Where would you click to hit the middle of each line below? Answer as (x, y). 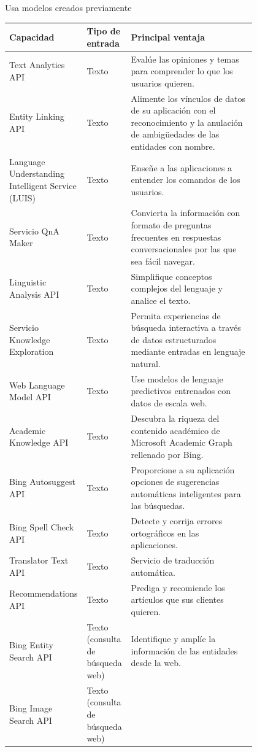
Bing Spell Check (42, 526)
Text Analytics (37, 65)
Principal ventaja (168, 37)
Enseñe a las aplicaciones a (182, 167)
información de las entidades (184, 650)
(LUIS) (22, 197)
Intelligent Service (43, 185)
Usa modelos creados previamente (68, 7)
